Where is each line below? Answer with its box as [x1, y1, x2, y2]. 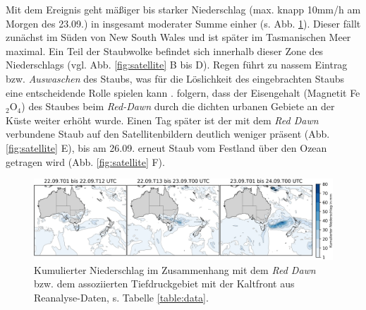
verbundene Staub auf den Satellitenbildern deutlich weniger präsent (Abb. [6, 126, 330, 141]
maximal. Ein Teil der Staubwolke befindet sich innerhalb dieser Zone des [6, 43, 324, 58]
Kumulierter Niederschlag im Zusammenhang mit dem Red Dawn [34, 262, 316, 277]
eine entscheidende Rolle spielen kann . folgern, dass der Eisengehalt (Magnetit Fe [6, 85, 360, 100]
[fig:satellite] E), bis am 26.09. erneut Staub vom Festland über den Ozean [6, 140, 327, 155]
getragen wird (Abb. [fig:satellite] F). [6, 154, 165, 169]
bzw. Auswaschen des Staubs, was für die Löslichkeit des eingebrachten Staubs [6, 71, 345, 85]
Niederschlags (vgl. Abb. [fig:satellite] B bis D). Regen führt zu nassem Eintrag [6, 57, 348, 72]
